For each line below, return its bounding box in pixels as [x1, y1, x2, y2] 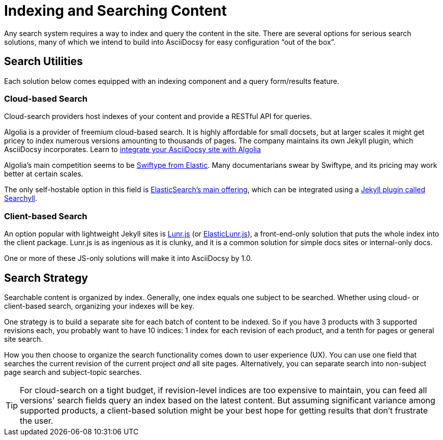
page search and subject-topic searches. [4, 367, 142, 376]
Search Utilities [4, 55, 83, 68]
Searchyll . [4, 194, 38, 203]
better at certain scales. [4, 169, 83, 179]
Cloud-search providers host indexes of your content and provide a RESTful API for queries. [4, 112, 312, 121]
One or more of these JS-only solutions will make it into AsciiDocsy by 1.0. [4, 254, 253, 263]
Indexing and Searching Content [4, 2, 227, 19]
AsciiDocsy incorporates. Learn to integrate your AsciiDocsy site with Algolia [4, 145, 261, 154]
